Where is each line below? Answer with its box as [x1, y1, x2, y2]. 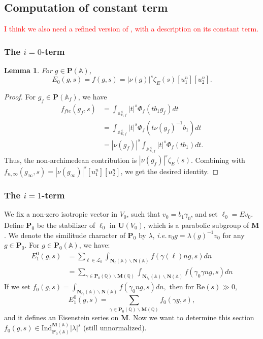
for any [222, 229, 245, 240]
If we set [4, 281, 30, 292]
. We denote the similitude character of [4, 229, 125, 240]
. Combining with [190, 154, 245, 165]
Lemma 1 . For [4, 65, 52, 76]
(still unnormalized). [83, 322, 147, 333]
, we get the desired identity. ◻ [120, 165, 219, 176]
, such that [126, 209, 160, 219]
